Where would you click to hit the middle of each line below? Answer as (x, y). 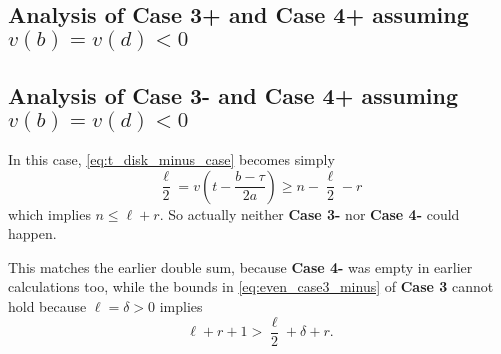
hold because (47, 305)
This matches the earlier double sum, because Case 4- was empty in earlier (240, 266)
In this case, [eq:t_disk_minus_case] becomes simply (171, 158)
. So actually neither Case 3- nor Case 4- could (309, 213)
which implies (49, 213)
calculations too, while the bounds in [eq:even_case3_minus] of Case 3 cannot (251, 286)
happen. (32, 233)
